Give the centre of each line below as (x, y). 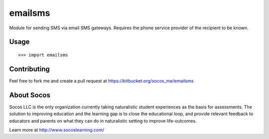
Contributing (29, 69)
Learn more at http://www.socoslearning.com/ (57, 130)
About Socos (30, 95)
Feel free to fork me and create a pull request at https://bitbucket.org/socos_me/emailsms (101, 81)
